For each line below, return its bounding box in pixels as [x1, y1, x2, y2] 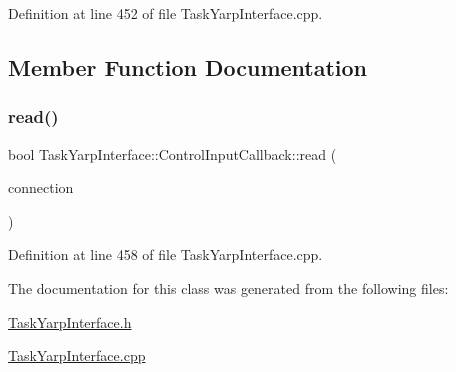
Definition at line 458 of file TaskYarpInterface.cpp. [8, 244, 323, 265]
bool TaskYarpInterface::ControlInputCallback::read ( [8, 143, 337, 164]
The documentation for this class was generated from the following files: [8, 277, 449, 298]
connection [8, 177, 74, 198]
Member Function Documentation [8, 51, 368, 82]
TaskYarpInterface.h [8, 311, 132, 332]
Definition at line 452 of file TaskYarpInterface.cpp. [8, 3, 323, 23]
